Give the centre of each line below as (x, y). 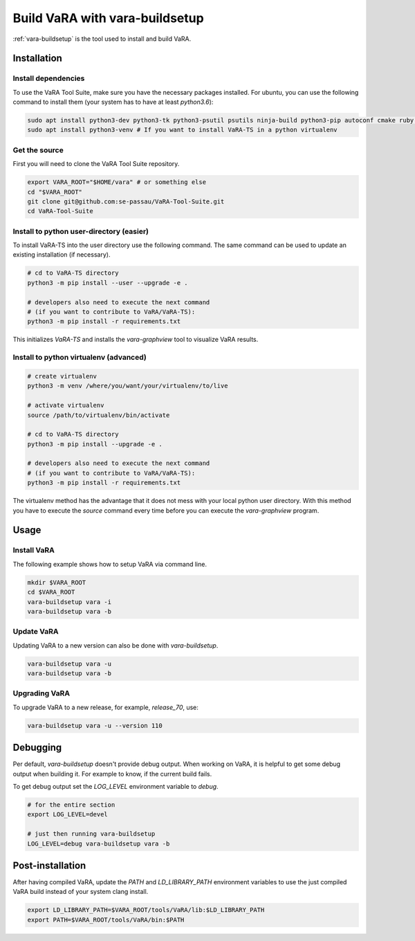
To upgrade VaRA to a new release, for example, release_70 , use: (105, 707)
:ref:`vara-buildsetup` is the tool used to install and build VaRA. (102, 39)
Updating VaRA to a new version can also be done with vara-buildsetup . (116, 645)
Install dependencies (49, 78)
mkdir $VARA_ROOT (57, 582)
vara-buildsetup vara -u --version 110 (95, 725)
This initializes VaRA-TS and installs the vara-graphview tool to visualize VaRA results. (136, 340)
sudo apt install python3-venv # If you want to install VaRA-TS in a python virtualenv (183, 130)
